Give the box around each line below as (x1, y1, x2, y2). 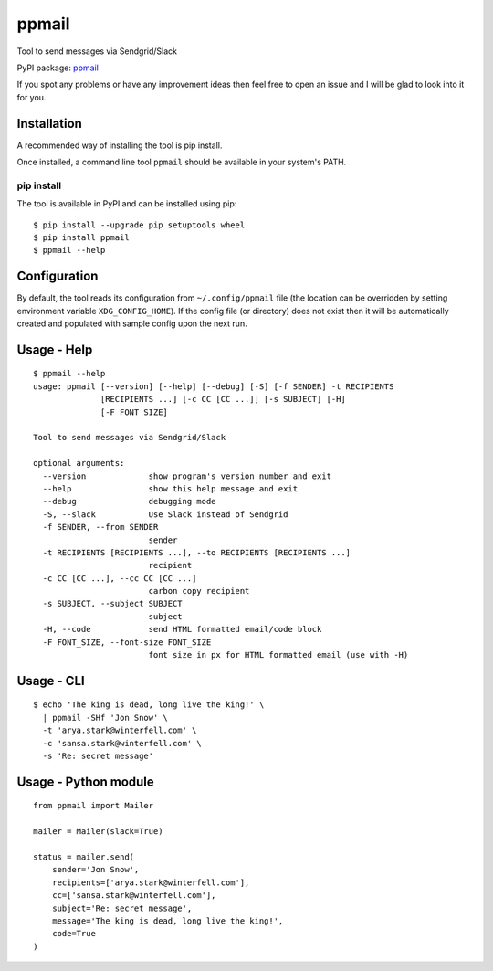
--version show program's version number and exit (42, 470, 332, 481)
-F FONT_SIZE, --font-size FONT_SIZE (42, 637, 212, 648)
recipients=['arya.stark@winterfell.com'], (51, 877, 250, 888)
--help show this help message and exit (42, 483, 299, 493)
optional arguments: (33, 458, 125, 469)
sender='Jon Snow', (51, 864, 140, 875)
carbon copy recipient (148, 586, 250, 596)
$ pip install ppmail (33, 232, 130, 242)
